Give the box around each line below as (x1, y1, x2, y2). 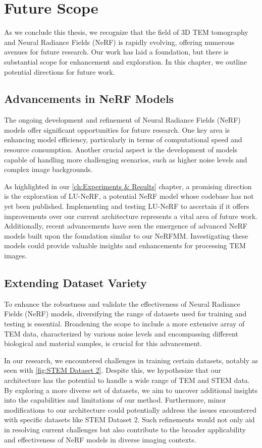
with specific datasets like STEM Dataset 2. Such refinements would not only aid (4, 414, 255, 425)
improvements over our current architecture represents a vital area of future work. (4, 210, 257, 221)
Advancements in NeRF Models (4, 91, 174, 106)
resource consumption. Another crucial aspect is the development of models (4, 144, 238, 155)
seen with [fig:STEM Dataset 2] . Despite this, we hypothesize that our (4, 365, 221, 375)
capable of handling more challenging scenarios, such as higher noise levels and (4, 154, 247, 164)
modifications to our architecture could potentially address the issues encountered (4, 404, 256, 415)
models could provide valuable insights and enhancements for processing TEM (4, 240, 246, 251)
